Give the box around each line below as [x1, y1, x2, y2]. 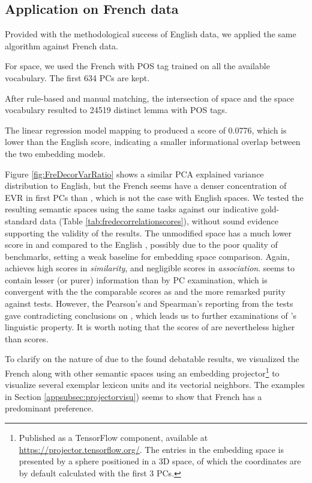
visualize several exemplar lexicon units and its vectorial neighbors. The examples [5, 378, 305, 391]
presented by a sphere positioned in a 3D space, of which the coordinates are [19, 455, 301, 467]
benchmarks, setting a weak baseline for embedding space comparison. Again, [5, 250, 290, 262]
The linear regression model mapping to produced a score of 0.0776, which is [5, 123, 287, 136]
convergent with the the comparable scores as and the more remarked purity [5, 285, 286, 298]
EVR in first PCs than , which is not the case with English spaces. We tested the [5, 191, 304, 203]
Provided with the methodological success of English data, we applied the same [5, 28, 296, 40]
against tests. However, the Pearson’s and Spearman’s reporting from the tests [5, 297, 293, 310]
